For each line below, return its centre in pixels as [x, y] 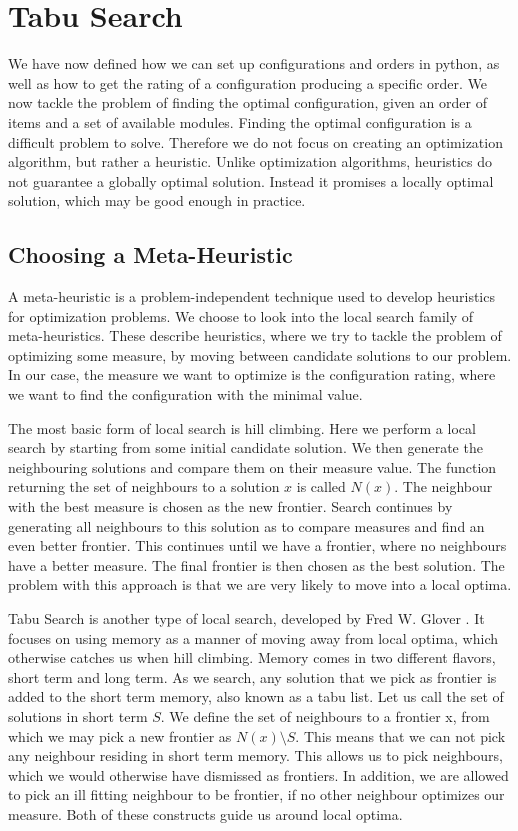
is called [321, 486]
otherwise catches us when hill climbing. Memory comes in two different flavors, [252, 657]
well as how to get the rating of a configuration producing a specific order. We [248, 82]
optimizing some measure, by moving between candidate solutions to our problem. [260, 354]
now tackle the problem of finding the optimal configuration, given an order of [247, 102]
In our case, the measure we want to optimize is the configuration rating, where [252, 374]
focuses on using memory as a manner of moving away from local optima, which [253, 637]
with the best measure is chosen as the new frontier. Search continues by [230, 506]
